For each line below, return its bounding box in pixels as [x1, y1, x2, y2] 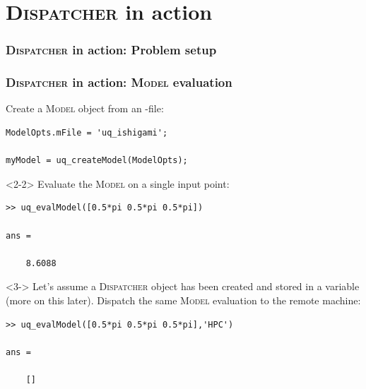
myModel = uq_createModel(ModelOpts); [6, 155, 188, 166]
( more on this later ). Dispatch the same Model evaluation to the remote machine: [6, 292, 361, 307]
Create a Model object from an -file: [6, 101, 164, 116]
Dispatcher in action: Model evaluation [6, 73, 232, 91]
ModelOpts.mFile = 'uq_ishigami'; [6, 128, 168, 138]
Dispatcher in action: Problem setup [6, 41, 217, 59]
